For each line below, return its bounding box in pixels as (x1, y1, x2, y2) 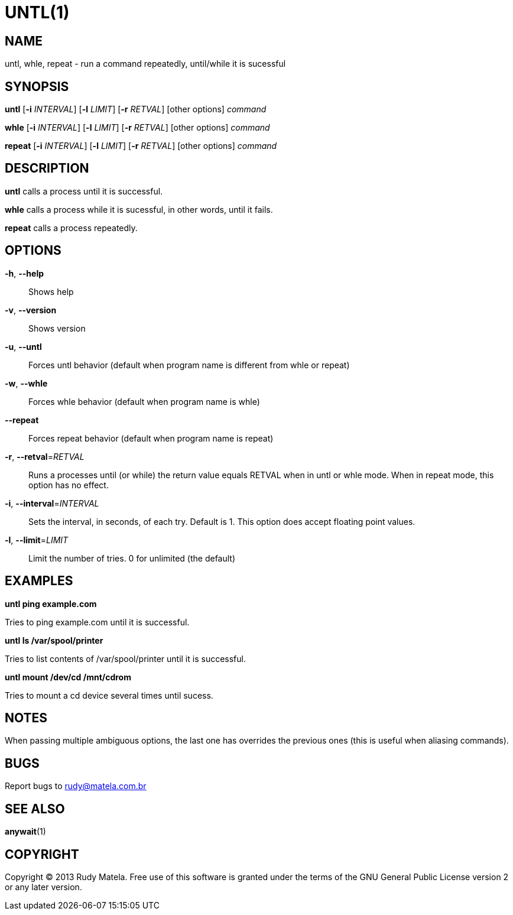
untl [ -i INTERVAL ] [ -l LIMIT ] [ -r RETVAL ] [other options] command (5, 104, 267, 115)
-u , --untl (5, 341, 42, 352)
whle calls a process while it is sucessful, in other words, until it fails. (5, 204, 273, 215)
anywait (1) (5, 826, 46, 837)
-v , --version (5, 304, 57, 315)
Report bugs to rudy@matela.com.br (5, 781, 147, 791)
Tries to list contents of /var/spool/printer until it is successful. (5, 653, 246, 664)
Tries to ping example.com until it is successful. (5, 617, 190, 627)
